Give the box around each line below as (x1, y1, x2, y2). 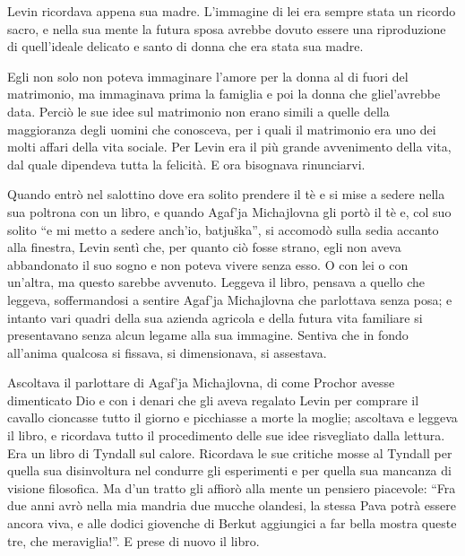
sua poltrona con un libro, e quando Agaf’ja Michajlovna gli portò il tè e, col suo (7, 202, 452, 221)
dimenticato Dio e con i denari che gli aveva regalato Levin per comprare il (7, 390, 419, 409)
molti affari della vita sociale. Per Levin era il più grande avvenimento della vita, (7, 137, 452, 156)
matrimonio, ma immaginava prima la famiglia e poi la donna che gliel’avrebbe (7, 84, 441, 103)
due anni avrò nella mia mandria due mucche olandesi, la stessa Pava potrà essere (7, 496, 456, 515)
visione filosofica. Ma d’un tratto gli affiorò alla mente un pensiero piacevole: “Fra (7, 478, 456, 497)
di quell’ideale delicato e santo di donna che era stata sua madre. (7, 37, 364, 56)
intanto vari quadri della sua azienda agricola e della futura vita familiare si (7, 308, 423, 326)
